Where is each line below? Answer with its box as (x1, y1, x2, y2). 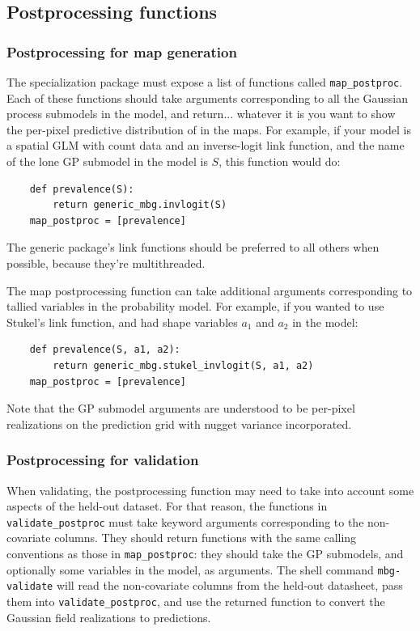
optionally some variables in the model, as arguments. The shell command (6, 561, 374, 578)
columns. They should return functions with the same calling (54, 529, 357, 546)
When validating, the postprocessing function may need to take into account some (6, 481, 414, 498)
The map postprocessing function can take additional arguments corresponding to (6, 282, 413, 299)
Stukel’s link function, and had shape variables (6, 313, 238, 330)
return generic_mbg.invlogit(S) (53, 199, 227, 211)
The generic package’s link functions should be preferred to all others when (6, 239, 380, 256)
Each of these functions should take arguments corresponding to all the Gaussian (6, 89, 409, 106)
